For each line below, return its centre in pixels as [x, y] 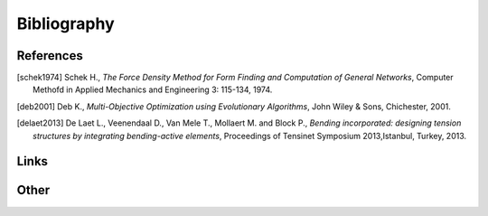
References [50, 56]
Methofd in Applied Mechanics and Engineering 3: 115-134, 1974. [153, 89]
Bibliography [66, 23]
